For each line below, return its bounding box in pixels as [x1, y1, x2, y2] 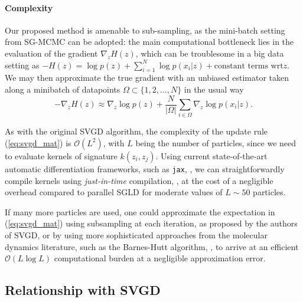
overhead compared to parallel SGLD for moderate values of [5, 186, 223, 198]
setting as [5, 58, 40, 71]
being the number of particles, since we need [135, 136, 297, 149]
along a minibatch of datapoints [5, 83, 120, 95]
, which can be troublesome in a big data [135, 47, 284, 59]
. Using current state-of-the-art [155, 149, 268, 162]
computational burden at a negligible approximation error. [54, 252, 266, 264]
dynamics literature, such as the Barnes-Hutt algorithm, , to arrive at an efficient [5, 240, 299, 252]
